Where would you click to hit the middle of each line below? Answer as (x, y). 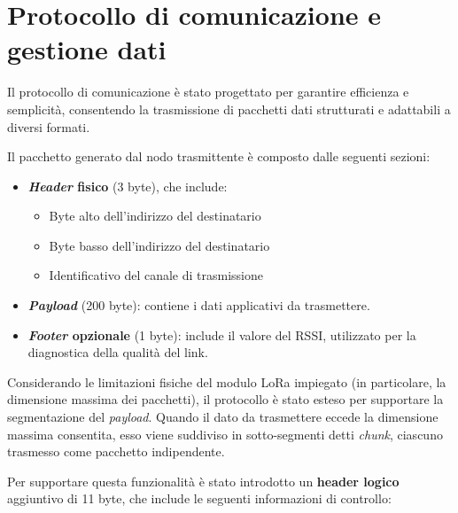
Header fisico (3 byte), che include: (128, 186)
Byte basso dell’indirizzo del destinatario (159, 245)
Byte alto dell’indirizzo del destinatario (155, 216)
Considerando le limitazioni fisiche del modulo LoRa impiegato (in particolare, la (227, 381)
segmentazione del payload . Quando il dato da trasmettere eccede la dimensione (223, 417)
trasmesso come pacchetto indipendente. (116, 451)
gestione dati (87, 49)
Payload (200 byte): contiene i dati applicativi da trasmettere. (199, 305)
